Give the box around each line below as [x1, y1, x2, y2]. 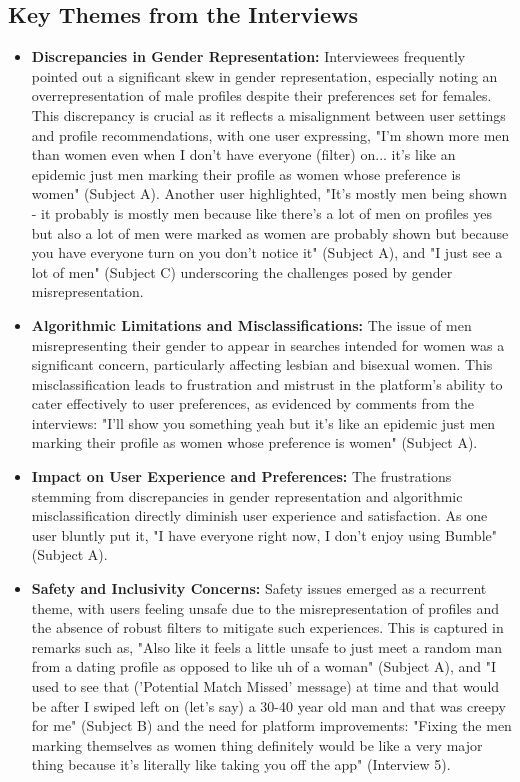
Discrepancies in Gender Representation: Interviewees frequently [31, 46, 466, 67]
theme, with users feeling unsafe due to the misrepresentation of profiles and [31, 597, 500, 618]
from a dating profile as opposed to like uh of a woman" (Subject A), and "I [31, 656, 496, 677]
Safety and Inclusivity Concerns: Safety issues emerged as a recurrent [31, 578, 487, 599]
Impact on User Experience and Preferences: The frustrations [31, 466, 452, 487]
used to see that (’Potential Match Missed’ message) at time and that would [31, 676, 500, 697]
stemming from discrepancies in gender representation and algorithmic [31, 485, 463, 506]
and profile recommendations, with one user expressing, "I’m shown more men [31, 124, 510, 145]
